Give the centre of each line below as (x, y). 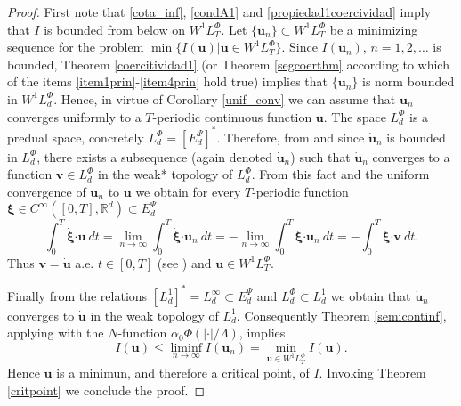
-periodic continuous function (232, 116)
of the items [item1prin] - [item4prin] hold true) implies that (168, 81)
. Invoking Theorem (372, 373)
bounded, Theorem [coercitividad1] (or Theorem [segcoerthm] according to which (228, 64)
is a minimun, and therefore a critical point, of (183, 373)
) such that (320, 156)
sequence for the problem (76, 47)
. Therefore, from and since (291, 137)
